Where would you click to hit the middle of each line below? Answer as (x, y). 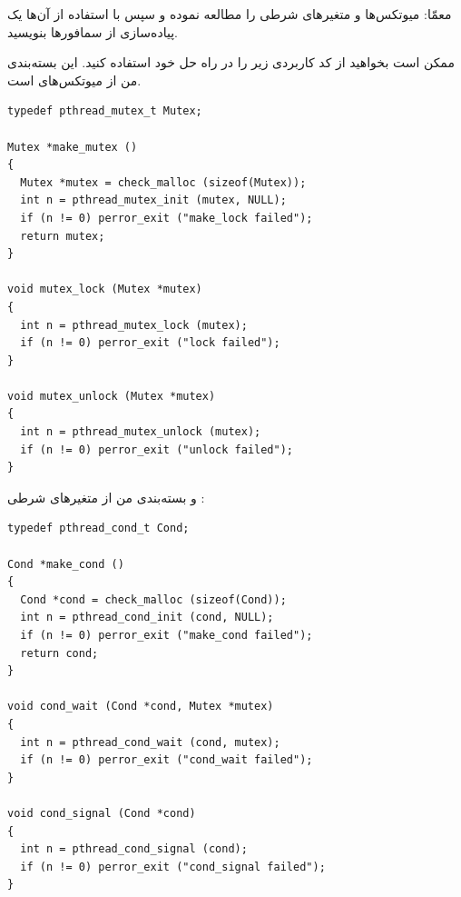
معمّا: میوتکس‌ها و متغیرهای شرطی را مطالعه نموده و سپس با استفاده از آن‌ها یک (230, 14)
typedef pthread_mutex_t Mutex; (105, 111)
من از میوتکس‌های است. (74, 80)
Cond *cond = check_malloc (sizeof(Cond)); (153, 599)
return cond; (59, 653)
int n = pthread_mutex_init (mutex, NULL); (153, 200)
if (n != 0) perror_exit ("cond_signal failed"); (173, 867)
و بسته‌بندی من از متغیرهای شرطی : (106, 497)
